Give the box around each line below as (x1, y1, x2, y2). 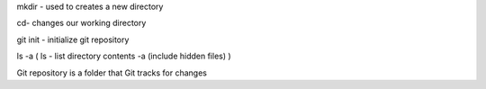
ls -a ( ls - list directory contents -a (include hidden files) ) (16, 50, 231, 62)
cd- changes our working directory (16, 18, 147, 29)
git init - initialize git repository (16, 34, 130, 45)
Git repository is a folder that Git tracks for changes (16, 67, 207, 78)
